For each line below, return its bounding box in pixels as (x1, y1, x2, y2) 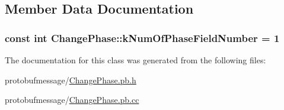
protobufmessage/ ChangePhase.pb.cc (5, 93, 139, 106)
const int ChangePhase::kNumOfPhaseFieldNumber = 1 (5, 30, 280, 45)
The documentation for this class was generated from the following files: (5, 54, 266, 66)
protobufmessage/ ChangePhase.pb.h (5, 73, 136, 86)
